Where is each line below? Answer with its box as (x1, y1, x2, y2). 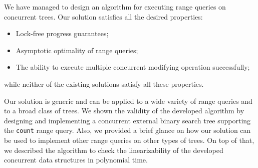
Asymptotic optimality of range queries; (16, 45, 138, 55)
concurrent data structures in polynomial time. (4, 154, 148, 165)
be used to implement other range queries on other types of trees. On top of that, (4, 135, 254, 145)
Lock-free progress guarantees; (16, 28, 109, 39)
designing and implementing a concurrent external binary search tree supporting (4, 115, 251, 125)
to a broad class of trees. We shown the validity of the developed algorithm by (4, 105, 244, 116)
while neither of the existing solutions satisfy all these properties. (4, 78, 204, 89)
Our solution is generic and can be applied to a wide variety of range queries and (4, 95, 252, 106)
